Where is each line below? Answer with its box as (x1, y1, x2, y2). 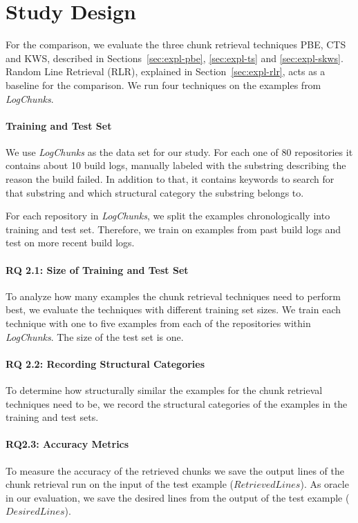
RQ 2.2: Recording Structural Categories (6, 356, 205, 371)
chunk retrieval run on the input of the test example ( (6, 477, 234, 491)
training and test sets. (6, 410, 99, 424)
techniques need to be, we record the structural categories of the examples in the (6, 396, 348, 411)
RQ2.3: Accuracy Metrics (6, 437, 129, 451)
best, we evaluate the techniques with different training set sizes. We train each (6, 302, 341, 317)
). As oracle (300, 477, 349, 491)
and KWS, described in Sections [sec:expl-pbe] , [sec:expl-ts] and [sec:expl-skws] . (6, 50, 343, 65)
